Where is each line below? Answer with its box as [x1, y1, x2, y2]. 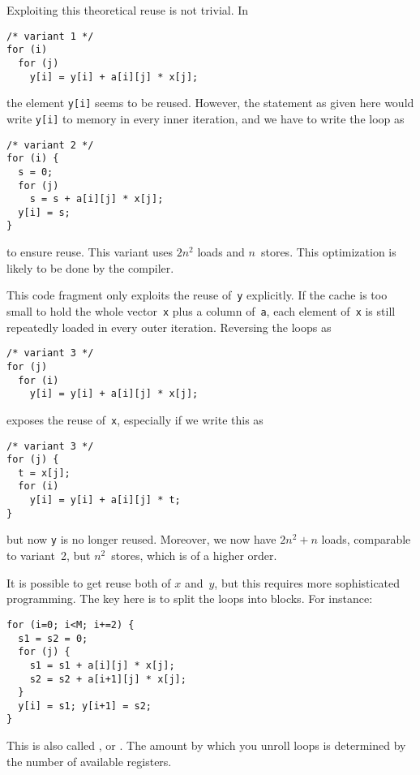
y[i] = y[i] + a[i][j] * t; [29, 494, 181, 506]
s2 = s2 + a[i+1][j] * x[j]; [29, 673, 186, 685]
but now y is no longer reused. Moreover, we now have [6, 531, 276, 548]
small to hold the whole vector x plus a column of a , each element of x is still [6, 302, 396, 319]
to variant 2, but [6, 547, 91, 564]
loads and [197, 243, 245, 260]
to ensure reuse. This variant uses [6, 243, 174, 260]
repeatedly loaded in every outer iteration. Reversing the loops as [6, 318, 332, 335]
